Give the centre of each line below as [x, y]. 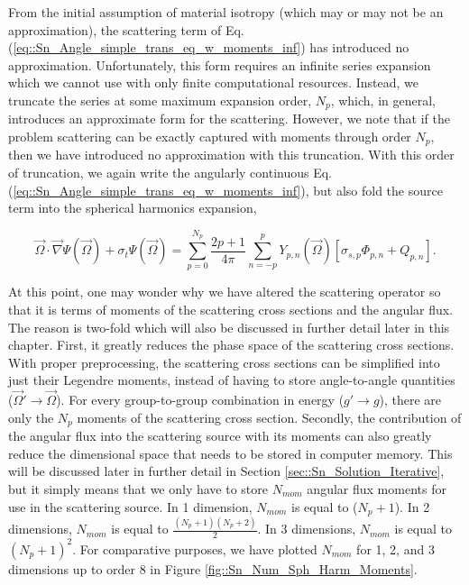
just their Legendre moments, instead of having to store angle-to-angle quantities [232, 380]
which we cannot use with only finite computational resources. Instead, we [213, 82]
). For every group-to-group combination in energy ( [200, 400]
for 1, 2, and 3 [395, 548]
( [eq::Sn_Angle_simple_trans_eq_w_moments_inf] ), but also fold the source [225, 190]
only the [31, 417]
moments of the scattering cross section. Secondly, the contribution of [269, 417]
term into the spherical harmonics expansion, [133, 208]
